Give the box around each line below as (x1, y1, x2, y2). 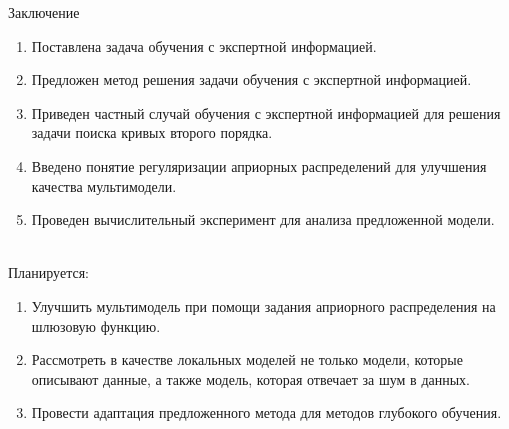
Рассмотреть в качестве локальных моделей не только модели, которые (31, 349, 463, 370)
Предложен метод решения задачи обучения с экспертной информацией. (31, 69, 472, 90)
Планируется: (8, 262, 89, 283)
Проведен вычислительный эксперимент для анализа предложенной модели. (31, 209, 495, 230)
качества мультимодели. (31, 175, 177, 196)
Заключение (8, 2, 80, 22)
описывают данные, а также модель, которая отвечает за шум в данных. (31, 368, 470, 389)
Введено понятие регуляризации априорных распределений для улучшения (31, 155, 487, 176)
